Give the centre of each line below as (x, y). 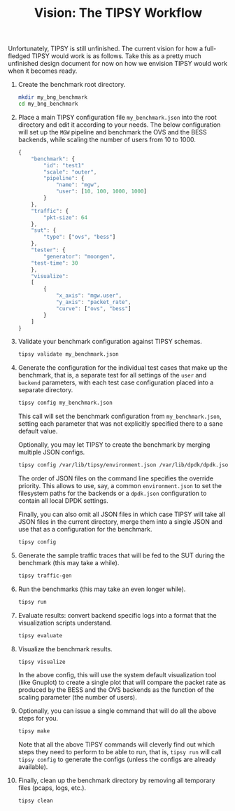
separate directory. (45, 390)
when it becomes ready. (43, 71)
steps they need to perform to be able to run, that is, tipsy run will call (120, 752)
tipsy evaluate (40, 635)
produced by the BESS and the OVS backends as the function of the (116, 690)
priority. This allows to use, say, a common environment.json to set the (120, 486)
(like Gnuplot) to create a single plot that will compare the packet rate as (122, 682)
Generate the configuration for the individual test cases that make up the (123, 368)
